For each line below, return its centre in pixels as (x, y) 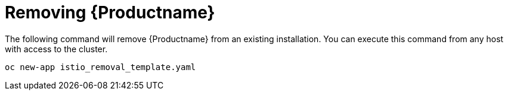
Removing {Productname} (110, 12)
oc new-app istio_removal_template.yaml (100, 67)
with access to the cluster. (56, 49)
